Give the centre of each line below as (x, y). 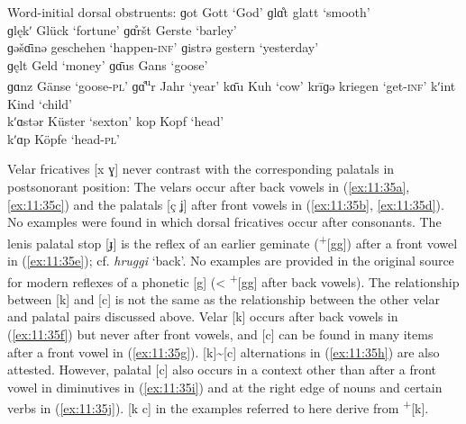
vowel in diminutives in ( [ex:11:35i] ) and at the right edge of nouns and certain (225, 387)
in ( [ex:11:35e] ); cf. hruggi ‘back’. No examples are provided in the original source (231, 261)
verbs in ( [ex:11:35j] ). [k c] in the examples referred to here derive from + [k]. (218, 407)
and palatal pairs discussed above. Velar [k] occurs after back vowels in (203, 316)
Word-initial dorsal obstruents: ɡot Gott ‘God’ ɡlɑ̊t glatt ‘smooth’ (189, 12)
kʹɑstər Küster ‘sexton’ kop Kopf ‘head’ (116, 121)
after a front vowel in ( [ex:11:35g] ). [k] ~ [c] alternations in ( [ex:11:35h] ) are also (224, 352)
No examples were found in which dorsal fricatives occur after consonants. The (224, 222)
